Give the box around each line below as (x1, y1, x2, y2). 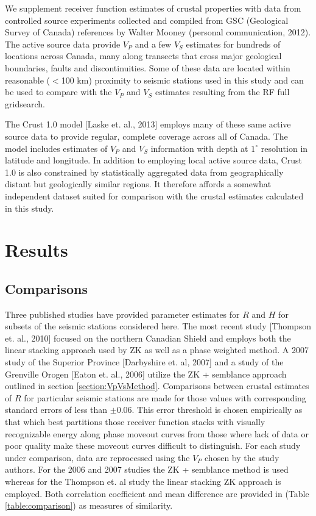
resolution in (261, 142, 308, 154)
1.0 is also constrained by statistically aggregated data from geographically (5, 165, 284, 178)
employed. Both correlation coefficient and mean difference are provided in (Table (5, 487, 309, 500)
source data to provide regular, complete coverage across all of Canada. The (5, 129, 288, 142)
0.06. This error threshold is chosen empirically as (116, 403, 303, 416)
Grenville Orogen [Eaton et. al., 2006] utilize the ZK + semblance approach (5, 367, 287, 380)
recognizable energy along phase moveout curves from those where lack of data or (5, 427, 309, 440)
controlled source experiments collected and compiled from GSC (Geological (5, 13, 289, 26)
